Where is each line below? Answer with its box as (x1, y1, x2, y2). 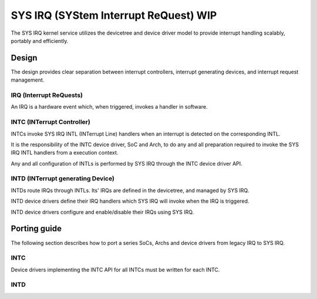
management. (11, 76, 45, 83)
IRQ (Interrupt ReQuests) (11, 91, 83, 99)
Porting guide (11, 224, 62, 234)
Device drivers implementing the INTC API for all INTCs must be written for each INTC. (11, 266, 220, 273)
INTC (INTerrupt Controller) (11, 118, 90, 126)
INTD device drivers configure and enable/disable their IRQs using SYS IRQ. (11, 209, 194, 216)
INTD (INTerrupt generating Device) (11, 174, 114, 183)
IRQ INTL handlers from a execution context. (11, 149, 119, 156)
